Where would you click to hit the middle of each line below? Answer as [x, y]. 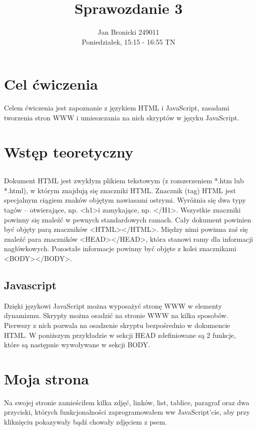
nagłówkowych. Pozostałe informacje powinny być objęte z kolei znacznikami [120, 248]
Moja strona [46, 378]
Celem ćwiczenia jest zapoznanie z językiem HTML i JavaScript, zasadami [117, 108]
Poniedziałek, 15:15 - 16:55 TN [128, 41]
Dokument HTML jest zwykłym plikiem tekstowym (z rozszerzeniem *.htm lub [124, 181]
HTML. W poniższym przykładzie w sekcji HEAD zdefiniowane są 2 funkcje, [120, 335]
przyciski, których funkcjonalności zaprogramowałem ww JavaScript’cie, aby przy [127, 412]
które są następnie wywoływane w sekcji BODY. [77, 345]
